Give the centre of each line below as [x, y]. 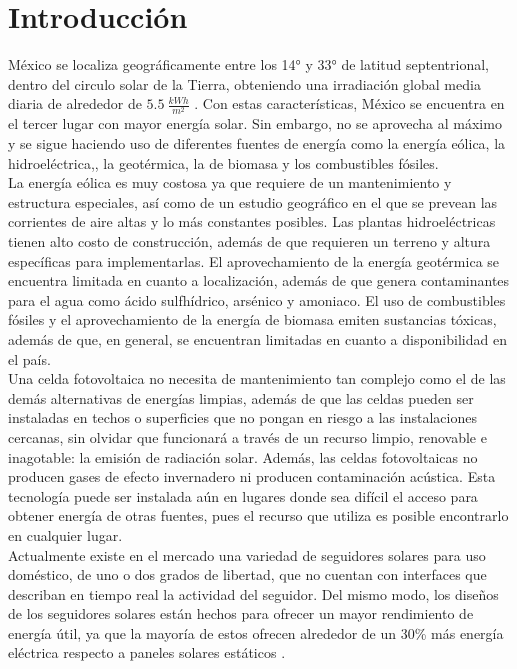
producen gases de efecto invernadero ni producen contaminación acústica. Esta [252, 476]
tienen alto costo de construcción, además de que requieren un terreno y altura [249, 241]
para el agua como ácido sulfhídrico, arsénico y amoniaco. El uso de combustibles [257, 299]
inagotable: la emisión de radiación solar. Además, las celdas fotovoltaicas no [243, 456]
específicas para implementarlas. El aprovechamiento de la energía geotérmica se [254, 260]
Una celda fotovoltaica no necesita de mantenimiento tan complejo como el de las [257, 378]
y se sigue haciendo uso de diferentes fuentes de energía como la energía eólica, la [257, 143]
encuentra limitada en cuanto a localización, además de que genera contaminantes [259, 280]
